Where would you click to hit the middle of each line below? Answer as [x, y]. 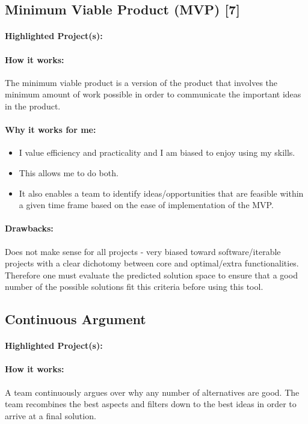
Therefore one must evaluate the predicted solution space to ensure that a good [151, 275]
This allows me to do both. [69, 172]
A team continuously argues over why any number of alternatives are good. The [152, 392]
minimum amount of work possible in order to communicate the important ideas [153, 94]
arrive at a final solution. [51, 415]
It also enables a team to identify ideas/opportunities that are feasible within [161, 193]
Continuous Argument [75, 319]
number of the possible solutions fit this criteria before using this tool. [134, 287]
